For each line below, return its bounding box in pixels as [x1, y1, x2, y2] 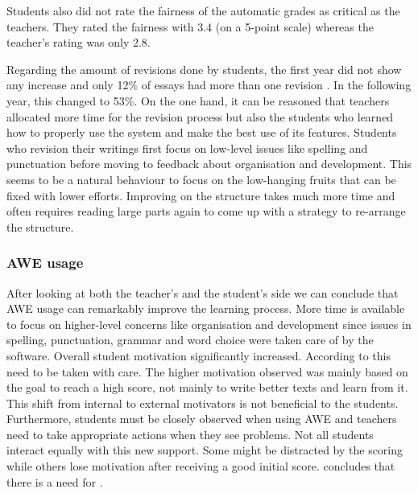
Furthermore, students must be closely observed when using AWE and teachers [6, 410, 397, 427]
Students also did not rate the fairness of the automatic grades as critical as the [6, 2, 400, 18]
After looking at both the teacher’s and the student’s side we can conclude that [6, 284, 399, 301]
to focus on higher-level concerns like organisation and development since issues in [6, 315, 412, 332]
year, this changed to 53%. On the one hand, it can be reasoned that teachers [6, 92, 390, 109]
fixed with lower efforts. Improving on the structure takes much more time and [6, 187, 395, 203]
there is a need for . [6, 473, 103, 490]
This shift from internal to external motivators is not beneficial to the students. [6, 394, 399, 411]
